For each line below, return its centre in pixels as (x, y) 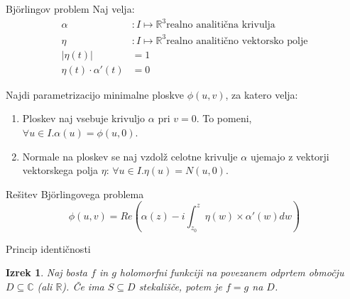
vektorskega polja (60, 170)
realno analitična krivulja (221, 25)
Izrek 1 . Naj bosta (47, 272)
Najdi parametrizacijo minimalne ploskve (95, 94)
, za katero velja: (262, 94)
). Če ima (83, 286)
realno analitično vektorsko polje (237, 41)
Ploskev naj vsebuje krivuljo (84, 118)
